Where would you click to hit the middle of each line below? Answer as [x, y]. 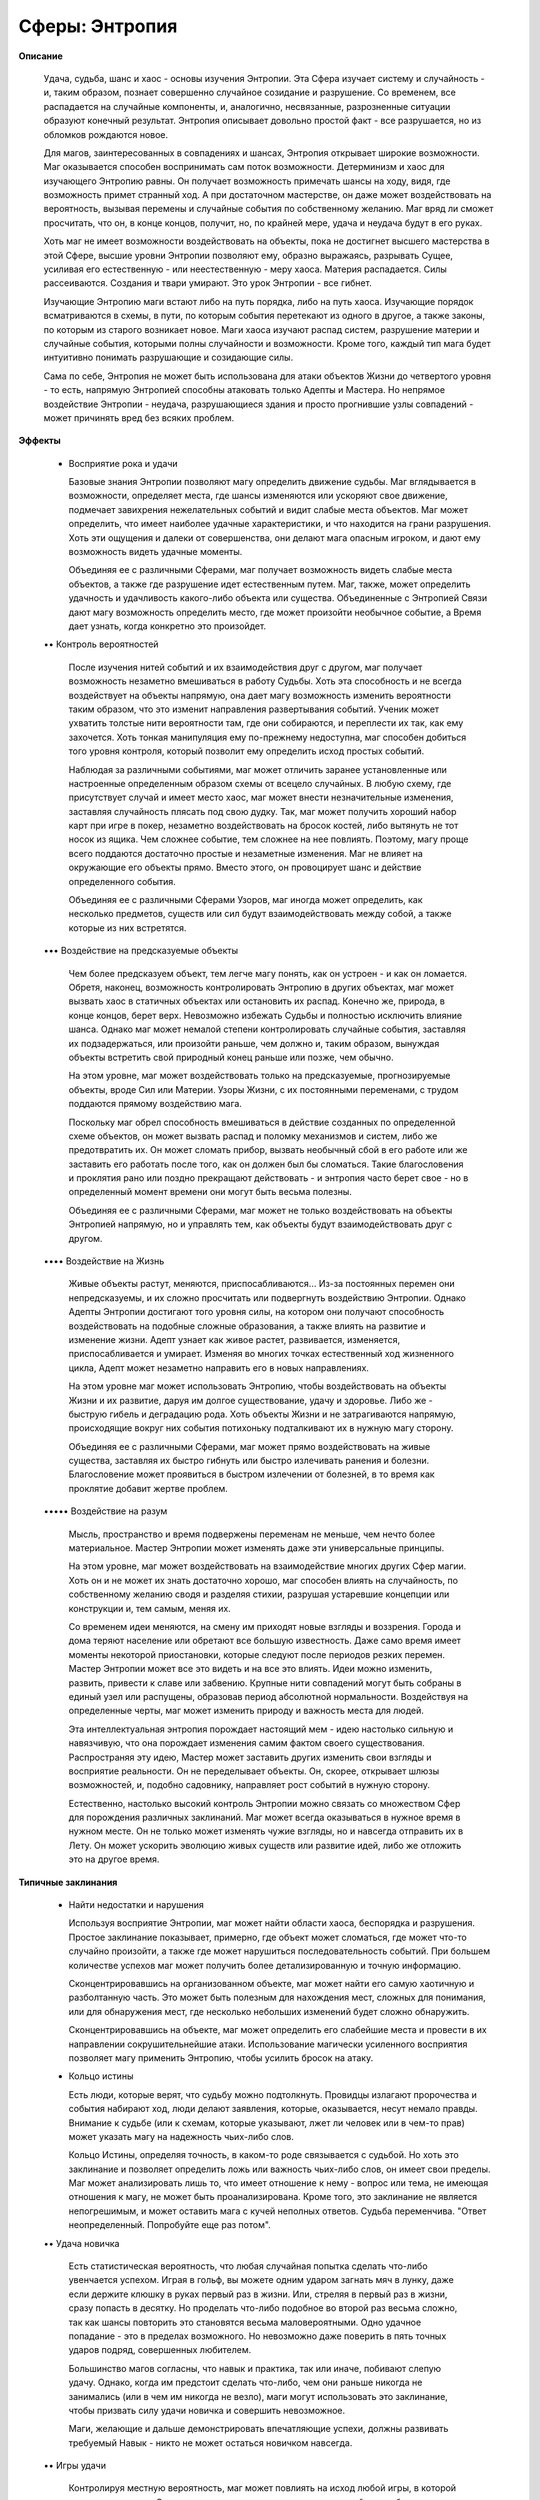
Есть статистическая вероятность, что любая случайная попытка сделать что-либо [248, 2266]
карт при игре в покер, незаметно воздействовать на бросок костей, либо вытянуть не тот [263, 826]
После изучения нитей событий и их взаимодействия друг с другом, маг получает [245, 667]
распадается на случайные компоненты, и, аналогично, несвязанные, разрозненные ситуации [247, 106]
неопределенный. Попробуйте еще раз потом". [170, 2225]
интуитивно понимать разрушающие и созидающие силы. [168, 357]
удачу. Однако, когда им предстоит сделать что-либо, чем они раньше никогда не [245, 2382]
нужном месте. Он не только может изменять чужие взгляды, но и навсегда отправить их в [266, 1831]
